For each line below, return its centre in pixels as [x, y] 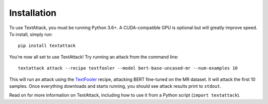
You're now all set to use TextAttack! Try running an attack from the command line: [94, 57]
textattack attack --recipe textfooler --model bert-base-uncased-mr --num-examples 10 [128, 68]
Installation [33, 13]
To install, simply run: [31, 34]
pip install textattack [47, 46]
